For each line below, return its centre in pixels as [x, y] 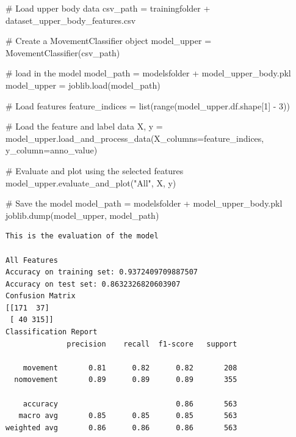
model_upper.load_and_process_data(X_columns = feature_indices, [135, 138]
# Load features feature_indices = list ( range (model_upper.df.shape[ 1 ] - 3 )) [148, 105]
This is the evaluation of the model [82, 236]
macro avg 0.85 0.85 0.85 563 [128, 416]
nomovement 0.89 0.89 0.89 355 [126, 380]
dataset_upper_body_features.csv [71, 20]
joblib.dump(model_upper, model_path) [82, 215]
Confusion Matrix [41, 296]
